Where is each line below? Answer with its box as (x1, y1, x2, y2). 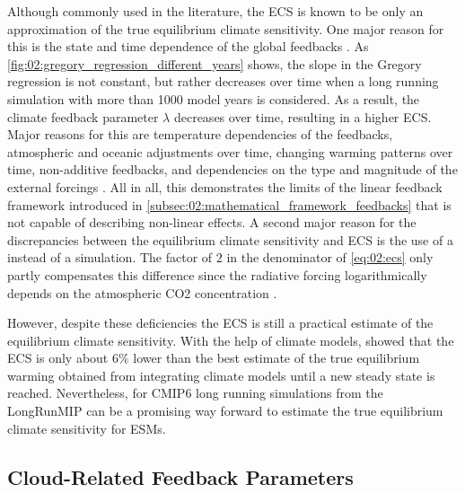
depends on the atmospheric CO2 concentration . (7, 283, 277, 302)
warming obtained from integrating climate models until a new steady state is (7, 365, 435, 384)
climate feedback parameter (7, 107, 159, 126)
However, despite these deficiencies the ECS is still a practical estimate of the (7, 313, 434, 332)
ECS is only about (7, 348, 109, 367)
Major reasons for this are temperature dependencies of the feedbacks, (7, 125, 393, 144)
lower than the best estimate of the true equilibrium (133, 348, 420, 367)
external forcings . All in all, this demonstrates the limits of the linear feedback (7, 177, 443, 196)
